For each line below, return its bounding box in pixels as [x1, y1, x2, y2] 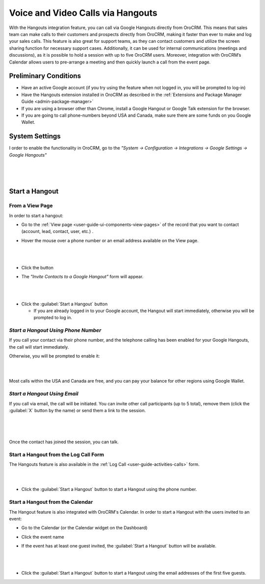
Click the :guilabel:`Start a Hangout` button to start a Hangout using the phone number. [21, 487, 197, 492]
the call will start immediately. [9, 344, 69, 350]
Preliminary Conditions [9, 72, 81, 80]
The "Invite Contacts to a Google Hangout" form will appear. [21, 274, 144, 280]
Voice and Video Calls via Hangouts [9, 7, 158, 18]
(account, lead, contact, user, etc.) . [21, 228, 94, 234]
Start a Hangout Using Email [9, 390, 79, 397]
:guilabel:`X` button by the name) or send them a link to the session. [9, 407, 146, 413]
